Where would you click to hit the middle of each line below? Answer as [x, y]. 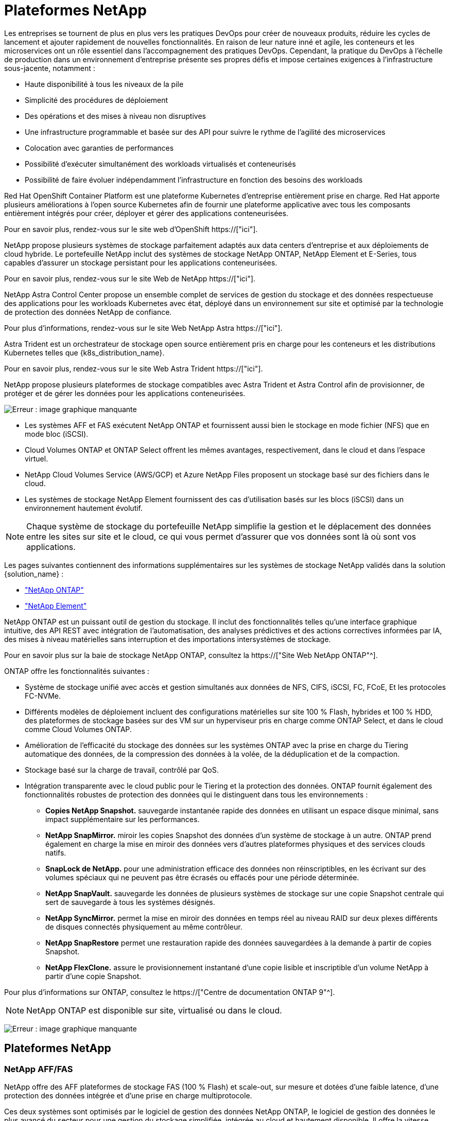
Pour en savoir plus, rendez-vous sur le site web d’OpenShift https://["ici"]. [131, 229]
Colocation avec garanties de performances [99, 148]
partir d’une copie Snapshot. [93, 976]
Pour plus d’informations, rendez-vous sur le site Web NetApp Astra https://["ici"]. [143, 328]
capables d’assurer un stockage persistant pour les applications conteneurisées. [141, 262]
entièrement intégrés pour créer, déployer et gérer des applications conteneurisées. [146, 213]
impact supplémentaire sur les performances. [123, 819]
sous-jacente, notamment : [50, 68]
